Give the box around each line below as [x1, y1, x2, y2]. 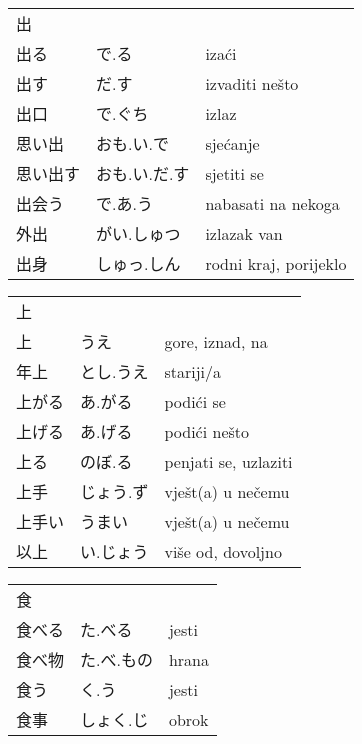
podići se [164, 389, 226, 413]
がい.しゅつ [96, 222, 181, 245]
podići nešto [164, 419, 250, 443]
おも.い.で [96, 132, 169, 155]
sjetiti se [205, 161, 264, 185]
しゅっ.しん [96, 252, 181, 275]
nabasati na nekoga [205, 191, 340, 215]
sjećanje [205, 131, 260, 155]
